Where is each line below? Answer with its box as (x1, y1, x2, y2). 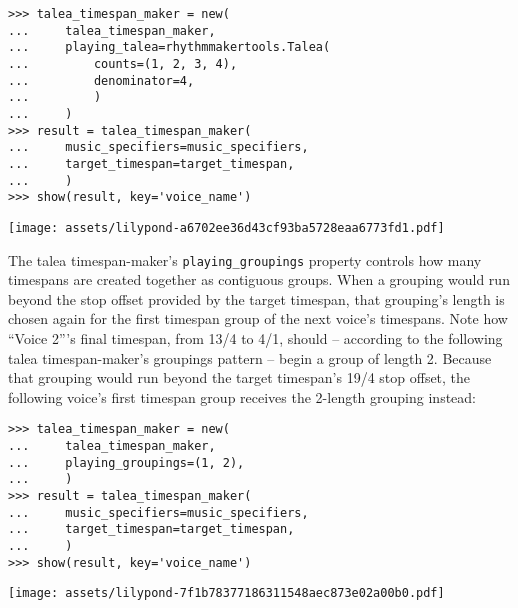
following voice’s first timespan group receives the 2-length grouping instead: (8, 386, 476, 407)
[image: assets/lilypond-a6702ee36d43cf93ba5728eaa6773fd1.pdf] (8, 220, 445, 235)
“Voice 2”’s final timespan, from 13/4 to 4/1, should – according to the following (8, 327, 503, 348)
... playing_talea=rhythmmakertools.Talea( (8, 40, 331, 55)
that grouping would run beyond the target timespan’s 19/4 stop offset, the (8, 367, 471, 388)
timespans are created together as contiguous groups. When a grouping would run (8, 269, 510, 290)
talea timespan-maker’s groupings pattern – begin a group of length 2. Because (8, 347, 492, 368)
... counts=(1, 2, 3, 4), (8, 56, 238, 71)
